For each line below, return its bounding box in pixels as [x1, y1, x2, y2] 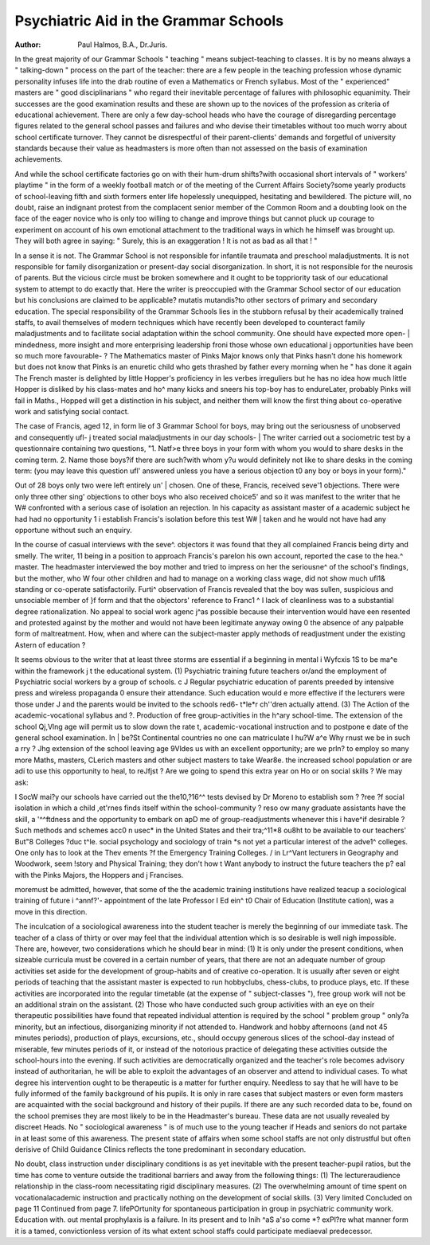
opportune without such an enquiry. [14, 525, 132, 534]
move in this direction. [14, 906, 88, 916]
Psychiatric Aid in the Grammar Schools [14, 12, 284, 29]
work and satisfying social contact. [14, 407, 130, 417]
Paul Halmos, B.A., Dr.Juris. [77, 40, 167, 49]
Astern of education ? [14, 640, 86, 649]
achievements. [14, 155, 63, 164]
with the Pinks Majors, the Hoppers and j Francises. [14, 870, 184, 879]
